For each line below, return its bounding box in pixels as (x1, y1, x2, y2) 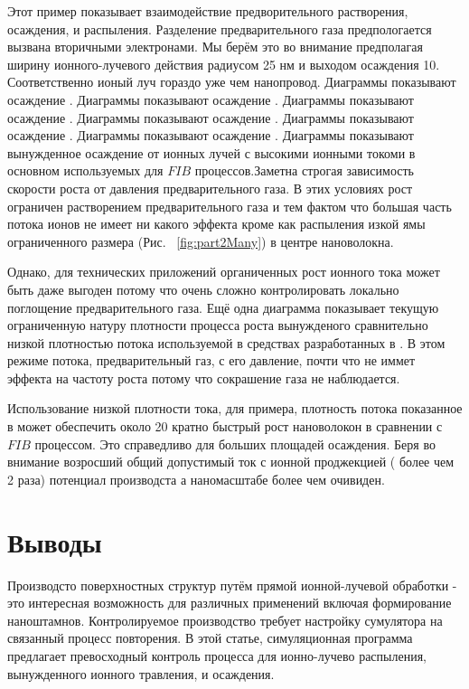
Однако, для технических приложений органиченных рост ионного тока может (7, 262, 440, 281)
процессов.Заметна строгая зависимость (194, 161, 414, 180)
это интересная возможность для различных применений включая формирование (7, 593, 452, 612)
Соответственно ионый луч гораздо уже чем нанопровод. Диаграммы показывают (7, 72, 456, 91)
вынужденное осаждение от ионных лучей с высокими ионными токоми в (7, 143, 416, 162)
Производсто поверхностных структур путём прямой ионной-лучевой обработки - (7, 575, 457, 594)
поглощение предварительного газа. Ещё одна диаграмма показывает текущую (7, 297, 439, 316)
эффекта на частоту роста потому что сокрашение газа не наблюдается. (7, 368, 400, 387)
